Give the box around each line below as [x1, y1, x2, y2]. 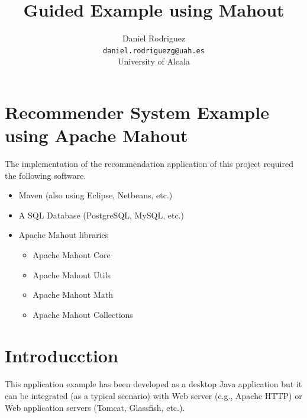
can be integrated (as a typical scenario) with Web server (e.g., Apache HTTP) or [5, 390, 302, 401]
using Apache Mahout [5, 123, 188, 147]
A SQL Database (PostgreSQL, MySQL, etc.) [18, 208, 185, 221]
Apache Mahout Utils [33, 268, 111, 281]
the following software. [5, 169, 86, 181]
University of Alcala [118, 55, 190, 67]
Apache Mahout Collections [33, 308, 133, 320]
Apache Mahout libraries [18, 229, 109, 241]
